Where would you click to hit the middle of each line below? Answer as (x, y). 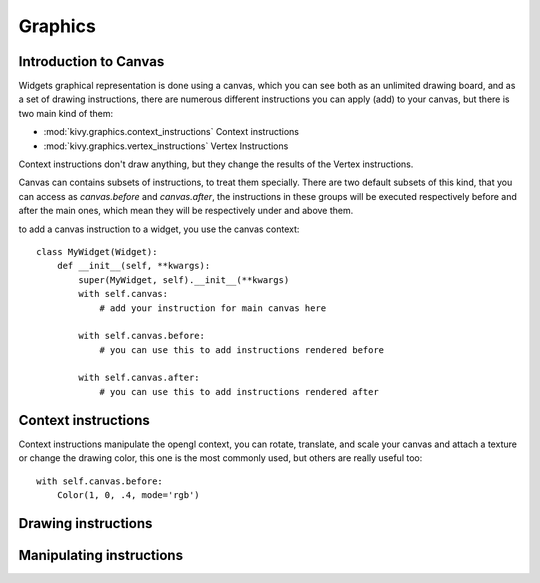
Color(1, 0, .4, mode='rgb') (128, 494)
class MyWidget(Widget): (97, 251)
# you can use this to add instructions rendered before (242, 349)
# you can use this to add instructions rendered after (239, 391)
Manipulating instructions (101, 555)
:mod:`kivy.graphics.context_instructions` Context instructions (171, 132)
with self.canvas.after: (139, 378)
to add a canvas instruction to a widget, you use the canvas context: (159, 229)
